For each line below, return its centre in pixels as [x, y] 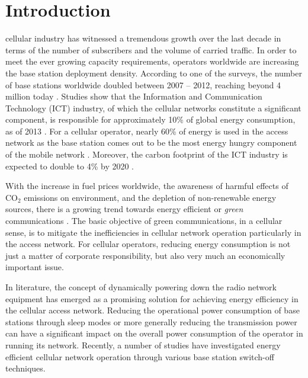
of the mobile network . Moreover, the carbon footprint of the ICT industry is [147, 154]
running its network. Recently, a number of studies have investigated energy [143, 345]
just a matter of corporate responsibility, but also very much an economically [145, 255]
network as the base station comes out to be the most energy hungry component [151, 142]
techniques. [25, 368]
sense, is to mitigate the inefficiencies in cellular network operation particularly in [153, 232]
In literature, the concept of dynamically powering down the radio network [141, 287]
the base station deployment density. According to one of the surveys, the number [154, 73]
